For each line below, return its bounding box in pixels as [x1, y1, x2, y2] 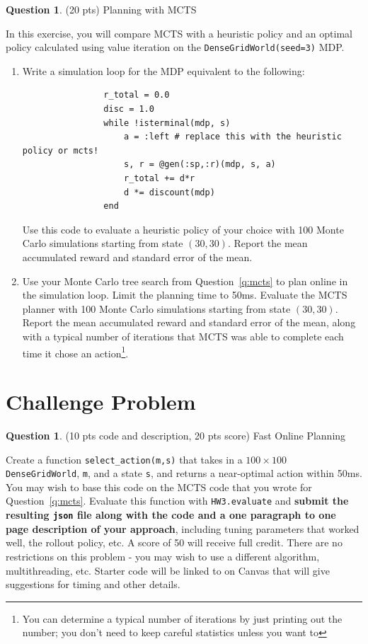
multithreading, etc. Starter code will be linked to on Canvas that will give [6, 563, 330, 577]
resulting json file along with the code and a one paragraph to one [6, 507, 336, 522]
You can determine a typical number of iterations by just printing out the [22, 611, 343, 626]
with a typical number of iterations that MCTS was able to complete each [22, 328, 344, 343]
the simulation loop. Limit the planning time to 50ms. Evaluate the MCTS [22, 287, 347, 302]
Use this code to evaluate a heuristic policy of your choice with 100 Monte [22, 222, 344, 236]
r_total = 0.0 [103, 90, 170, 100]
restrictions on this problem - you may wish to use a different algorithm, [6, 548, 320, 563]
